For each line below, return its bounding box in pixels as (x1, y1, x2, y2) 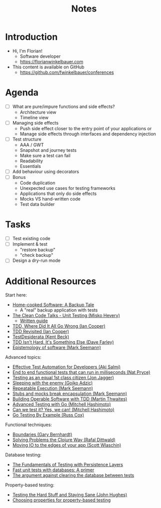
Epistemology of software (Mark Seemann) (12, 345, 101, 351)
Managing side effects (12, 120, 59, 126)
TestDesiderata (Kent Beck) (12, 334, 69, 340)
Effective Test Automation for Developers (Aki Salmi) (12, 364, 121, 370)
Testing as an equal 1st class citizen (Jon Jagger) (12, 375, 114, 381)
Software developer (19, 53, 61, 59)
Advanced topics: (5, 354, 41, 360)
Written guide (19, 318, 48, 324)
